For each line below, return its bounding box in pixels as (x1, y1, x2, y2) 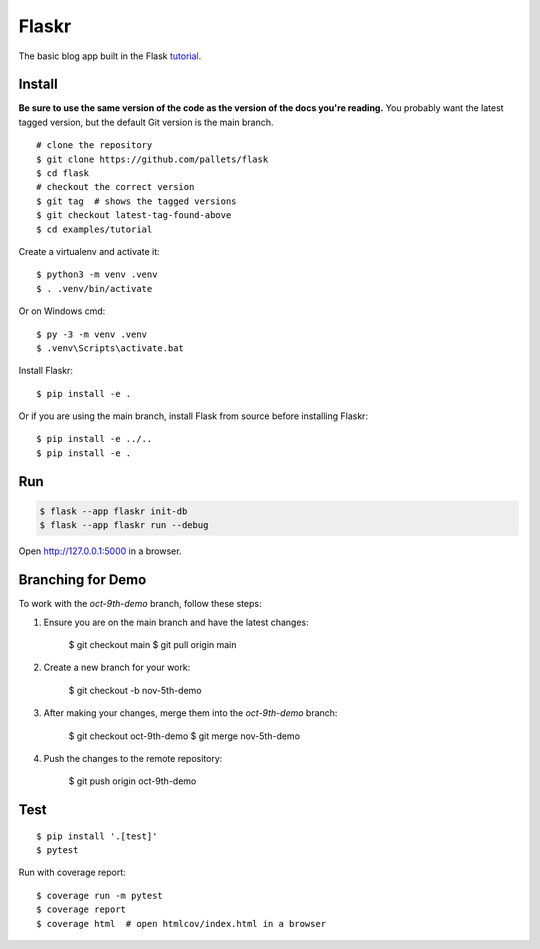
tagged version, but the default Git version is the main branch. (18, 116, 274, 128)
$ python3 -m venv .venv (36, 269, 158, 280)
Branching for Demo (18, 571, 147, 589)
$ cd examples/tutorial (36, 223, 153, 235)
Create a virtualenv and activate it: (18, 245, 160, 257)
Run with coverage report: (18, 866, 127, 879)
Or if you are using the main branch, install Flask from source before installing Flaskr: (18, 410, 369, 422)
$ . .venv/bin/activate (36, 283, 153, 294)
